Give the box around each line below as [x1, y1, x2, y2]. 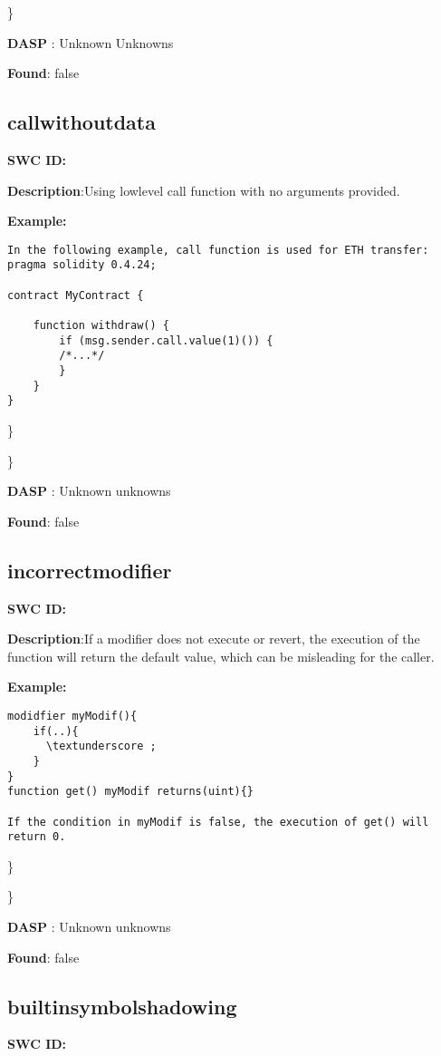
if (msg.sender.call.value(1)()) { [59, 334, 273, 347]
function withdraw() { [33, 319, 169, 333]
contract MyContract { [7, 288, 144, 302]
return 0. [7, 830, 66, 844]
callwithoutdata [7, 108, 156, 136]
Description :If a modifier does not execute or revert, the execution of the [7, 629, 420, 648]
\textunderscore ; [45, 740, 157, 753]
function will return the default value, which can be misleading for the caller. [7, 646, 435, 665]
